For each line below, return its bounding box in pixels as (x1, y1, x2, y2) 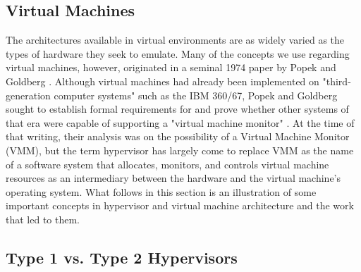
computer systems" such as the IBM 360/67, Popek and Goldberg (54, 87, 338, 102)
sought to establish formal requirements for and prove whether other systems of (6, 101, 349, 116)
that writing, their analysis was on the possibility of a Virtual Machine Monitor (6, 129, 350, 144)
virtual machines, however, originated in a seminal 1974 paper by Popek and (6, 60, 336, 75)
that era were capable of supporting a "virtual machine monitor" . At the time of (6, 115, 355, 130)
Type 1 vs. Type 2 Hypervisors (6, 246, 238, 268)
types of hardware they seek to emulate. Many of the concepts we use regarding (6, 46, 350, 61)
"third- (322, 73, 351, 88)
